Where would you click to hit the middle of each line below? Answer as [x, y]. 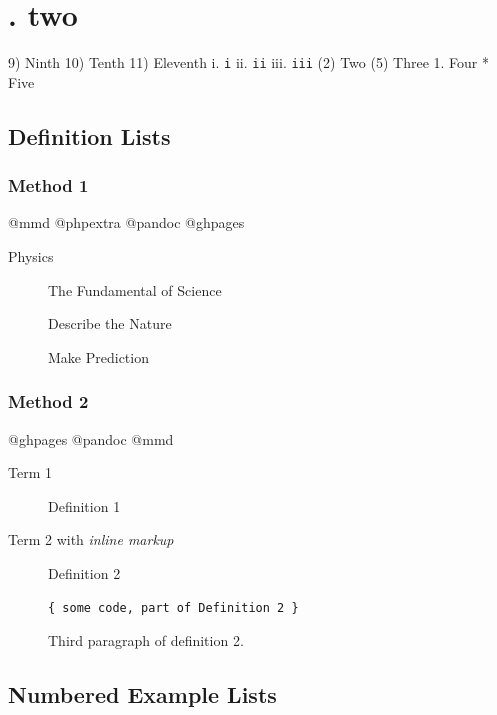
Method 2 [48, 401]
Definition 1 [84, 505]
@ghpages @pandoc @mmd [91, 438]
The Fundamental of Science [135, 289]
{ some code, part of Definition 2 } [173, 607]
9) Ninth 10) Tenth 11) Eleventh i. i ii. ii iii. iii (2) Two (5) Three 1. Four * [248, 62]
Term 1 [30, 472]
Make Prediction [98, 356]
